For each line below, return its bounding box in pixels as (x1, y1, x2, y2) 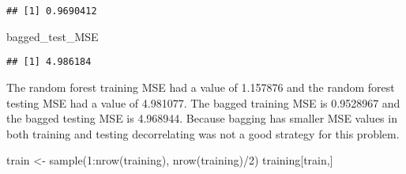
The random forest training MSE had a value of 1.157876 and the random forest (6, 78, 395, 95)
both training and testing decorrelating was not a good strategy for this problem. (6, 125, 400, 142)
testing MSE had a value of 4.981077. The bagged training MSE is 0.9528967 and (6, 94, 400, 111)
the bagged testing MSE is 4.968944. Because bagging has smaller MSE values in (6, 110, 397, 127)
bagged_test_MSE (6, 28, 99, 44)
